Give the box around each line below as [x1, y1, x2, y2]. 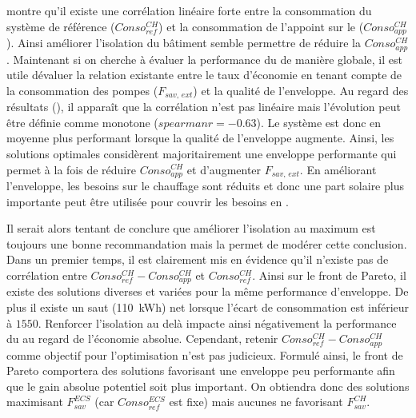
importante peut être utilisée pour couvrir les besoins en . [6, 193, 289, 209]
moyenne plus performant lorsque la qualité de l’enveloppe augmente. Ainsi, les [6, 129, 394, 146]
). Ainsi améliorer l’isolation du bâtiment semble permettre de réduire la [6, 34, 362, 51]
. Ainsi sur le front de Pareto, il [252, 266, 406, 283]
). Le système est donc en [256, 113, 382, 130]
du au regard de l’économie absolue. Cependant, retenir [6, 330, 278, 347]
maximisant [6, 393, 63, 410]
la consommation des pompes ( [6, 82, 158, 98]
